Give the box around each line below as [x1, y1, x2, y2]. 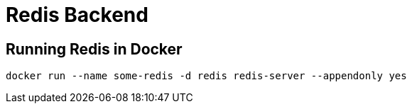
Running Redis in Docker [6, 40, 183, 58]
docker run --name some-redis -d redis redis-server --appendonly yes [6, 70, 407, 82]
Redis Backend [6, 3, 148, 27]
